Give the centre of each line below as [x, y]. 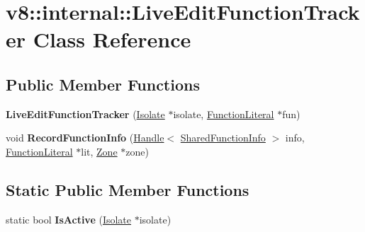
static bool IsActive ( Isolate [69, 219]
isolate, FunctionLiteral [224, 114]
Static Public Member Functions [128, 189]
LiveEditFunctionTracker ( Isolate [85, 114]
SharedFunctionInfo [223, 138]
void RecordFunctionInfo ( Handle [85, 138]
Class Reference [112, 39]
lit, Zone [99, 151]
